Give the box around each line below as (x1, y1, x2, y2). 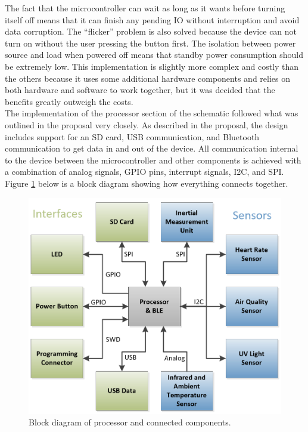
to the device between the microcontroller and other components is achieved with (5, 153, 301, 166)
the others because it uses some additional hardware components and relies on (5, 72, 290, 84)
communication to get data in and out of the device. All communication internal (5, 142, 298, 155)
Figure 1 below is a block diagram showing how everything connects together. (5, 177, 288, 189)
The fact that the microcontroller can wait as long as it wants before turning (5, 2, 285, 14)
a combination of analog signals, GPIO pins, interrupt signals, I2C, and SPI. (5, 165, 284, 178)
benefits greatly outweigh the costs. (5, 95, 133, 107)
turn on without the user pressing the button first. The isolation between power (5, 36, 296, 49)
